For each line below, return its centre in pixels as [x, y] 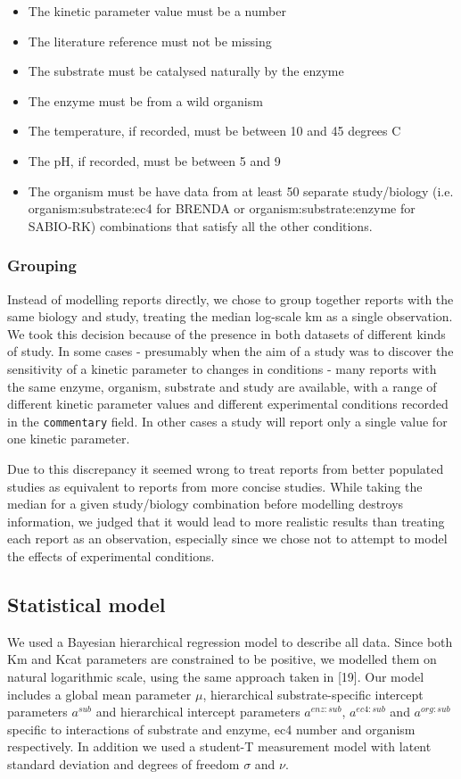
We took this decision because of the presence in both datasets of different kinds [226, 333]
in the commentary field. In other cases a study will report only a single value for [227, 421]
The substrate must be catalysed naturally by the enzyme [186, 71]
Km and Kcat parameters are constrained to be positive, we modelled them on [222, 659]
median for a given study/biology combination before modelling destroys [206, 504]
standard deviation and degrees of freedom [123, 763]
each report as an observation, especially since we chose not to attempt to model [227, 539]
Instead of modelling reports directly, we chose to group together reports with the [230, 298]
